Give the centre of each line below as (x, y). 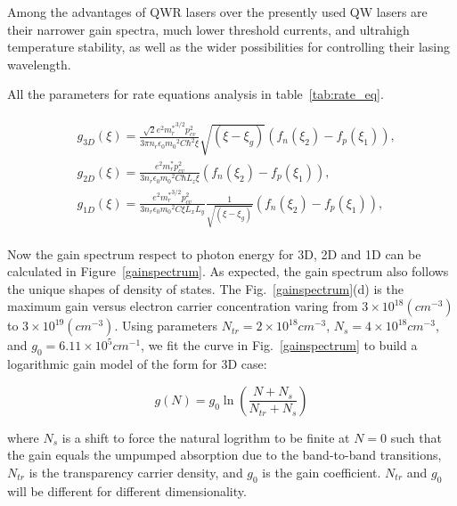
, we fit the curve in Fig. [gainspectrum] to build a (279, 345)
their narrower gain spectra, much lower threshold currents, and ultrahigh (208, 29)
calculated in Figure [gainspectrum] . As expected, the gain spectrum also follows (228, 271)
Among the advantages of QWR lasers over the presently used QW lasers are (217, 12)
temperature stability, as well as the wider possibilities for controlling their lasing (229, 47)
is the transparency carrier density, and (136, 473)
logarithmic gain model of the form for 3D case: (137, 364)
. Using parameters (166, 326)
